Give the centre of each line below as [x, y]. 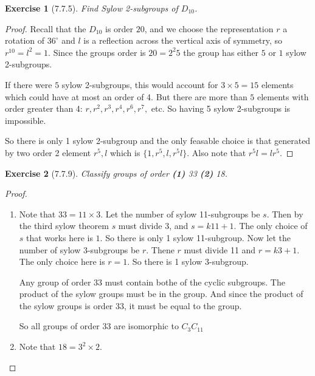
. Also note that [216, 152]
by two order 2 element [48, 152]
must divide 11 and [220, 249]
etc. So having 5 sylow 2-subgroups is [221, 108]
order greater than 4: [44, 108]
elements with [283, 96]
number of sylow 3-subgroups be [79, 249]
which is [125, 152]
